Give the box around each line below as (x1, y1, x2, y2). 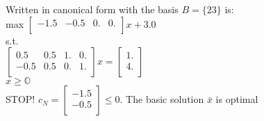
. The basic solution (119, 92, 204, 106)
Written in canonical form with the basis (6, 2, 179, 16)
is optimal (215, 92, 258, 106)
